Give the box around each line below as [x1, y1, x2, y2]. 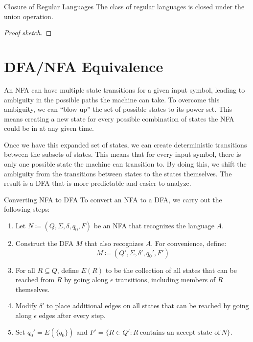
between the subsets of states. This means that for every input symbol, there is [4, 149, 241, 159]
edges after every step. [39, 310, 106, 320]
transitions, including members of [115, 274, 216, 285]
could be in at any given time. [4, 123, 94, 133]
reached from [15, 274, 55, 285]
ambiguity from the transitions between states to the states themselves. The [4, 168, 232, 178]
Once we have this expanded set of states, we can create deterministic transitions [4, 139, 247, 149]
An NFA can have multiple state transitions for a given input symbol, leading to [4, 84, 245, 95]
